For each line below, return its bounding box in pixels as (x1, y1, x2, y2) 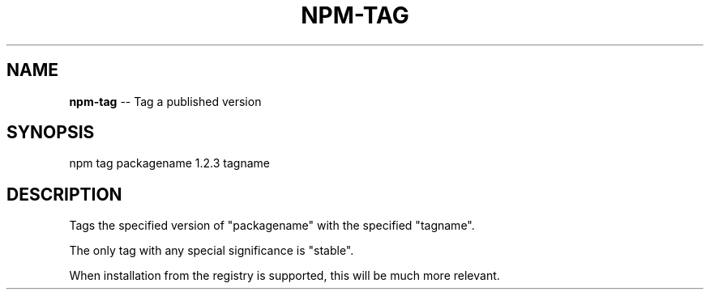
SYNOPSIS (6, 122, 95, 143)
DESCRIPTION (6, 184, 122, 205)
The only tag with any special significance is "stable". (69, 243, 354, 258)
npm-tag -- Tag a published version (69, 94, 262, 108)
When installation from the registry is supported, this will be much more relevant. (69, 269, 500, 283)
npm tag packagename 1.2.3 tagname (69, 156, 270, 171)
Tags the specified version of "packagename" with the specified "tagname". (69, 218, 475, 233)
